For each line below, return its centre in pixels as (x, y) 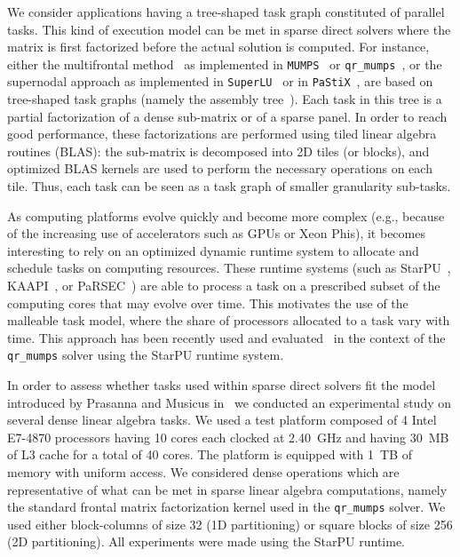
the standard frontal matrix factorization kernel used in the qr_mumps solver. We (226, 507)
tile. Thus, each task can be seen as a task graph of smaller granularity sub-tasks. (229, 186)
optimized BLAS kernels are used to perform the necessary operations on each (220, 168)
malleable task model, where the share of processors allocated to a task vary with (229, 320)
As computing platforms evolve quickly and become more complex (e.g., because (226, 215)
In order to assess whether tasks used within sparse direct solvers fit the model (222, 385)
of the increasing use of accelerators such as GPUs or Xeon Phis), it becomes (216, 233)
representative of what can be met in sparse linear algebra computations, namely (227, 489)
